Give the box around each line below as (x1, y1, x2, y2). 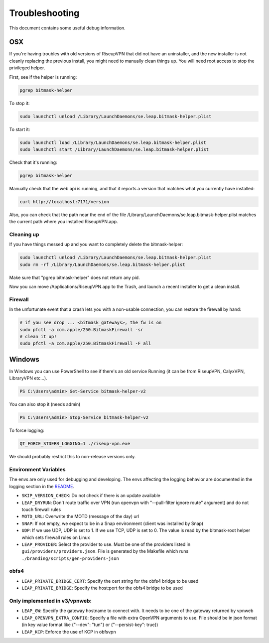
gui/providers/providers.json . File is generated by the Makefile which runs (21, 548, 189, 554)
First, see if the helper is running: (9, 74, 77, 80)
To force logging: (9, 427, 44, 433)
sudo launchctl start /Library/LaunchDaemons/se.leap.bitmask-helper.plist (19, 146, 209, 152)
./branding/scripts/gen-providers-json (21, 555, 119, 561)
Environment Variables (9, 466, 66, 473)
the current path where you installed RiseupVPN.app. (9, 219, 118, 225)
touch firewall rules (21, 506, 61, 513)
